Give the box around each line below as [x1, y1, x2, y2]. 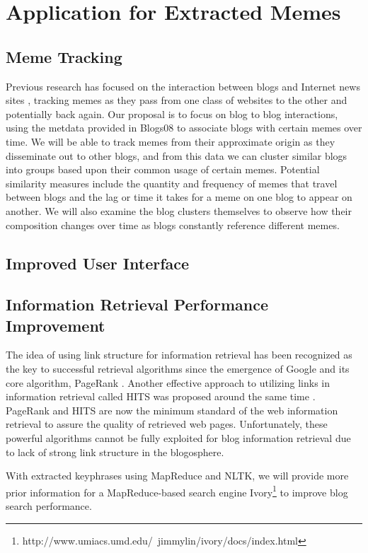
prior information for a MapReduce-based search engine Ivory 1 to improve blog [6, 482, 348, 499]
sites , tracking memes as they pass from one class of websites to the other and [6, 93, 347, 107]
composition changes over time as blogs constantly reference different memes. [6, 217, 340, 232]
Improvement [6, 314, 105, 336]
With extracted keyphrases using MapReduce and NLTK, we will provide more [6, 468, 349, 483]
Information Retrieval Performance [6, 293, 268, 315]
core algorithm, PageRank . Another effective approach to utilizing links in [6, 375, 330, 390]
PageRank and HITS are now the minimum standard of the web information [6, 402, 338, 417]
